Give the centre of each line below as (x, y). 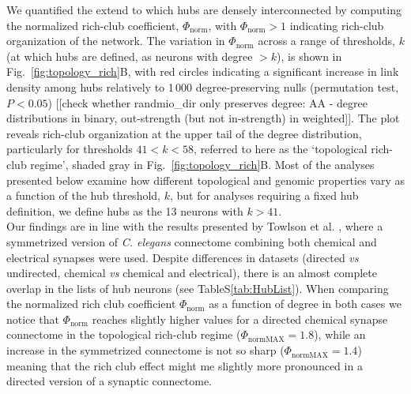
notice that (33, 319)
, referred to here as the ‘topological (281, 149)
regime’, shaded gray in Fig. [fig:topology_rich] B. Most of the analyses (202, 164)
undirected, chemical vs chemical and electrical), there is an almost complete (192, 273)
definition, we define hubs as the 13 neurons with (125, 210)
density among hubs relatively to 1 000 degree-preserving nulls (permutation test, (203, 86)
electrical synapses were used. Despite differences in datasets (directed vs (183, 257)
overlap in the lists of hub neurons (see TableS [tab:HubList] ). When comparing (198, 288)
